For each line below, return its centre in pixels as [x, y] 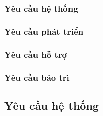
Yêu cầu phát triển [44, 31]
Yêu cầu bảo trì [37, 77]
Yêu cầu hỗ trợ [36, 54]
